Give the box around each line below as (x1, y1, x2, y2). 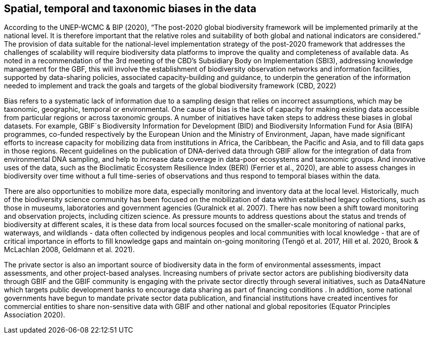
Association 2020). (4, 311, 65, 319)
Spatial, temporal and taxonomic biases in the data (4, 2, 257, 15)
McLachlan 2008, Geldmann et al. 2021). (4, 245, 135, 254)
